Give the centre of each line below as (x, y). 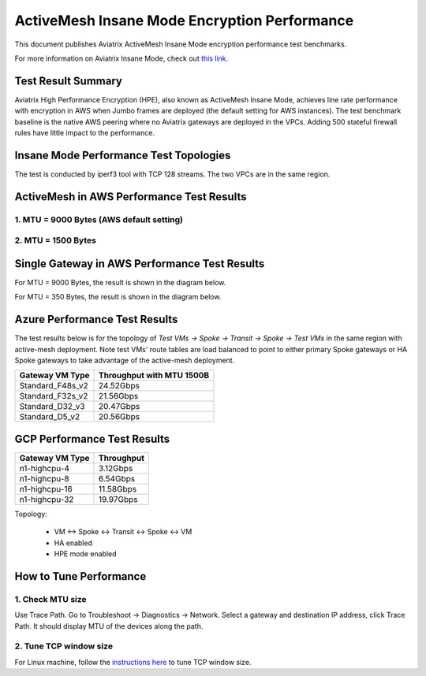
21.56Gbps (119, 396)
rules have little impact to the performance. (85, 133)
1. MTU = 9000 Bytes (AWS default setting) (99, 219)
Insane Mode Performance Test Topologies (123, 155)
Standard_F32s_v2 (54, 396)
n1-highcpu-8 (45, 478)
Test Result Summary (68, 81)
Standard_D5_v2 (50, 417)
